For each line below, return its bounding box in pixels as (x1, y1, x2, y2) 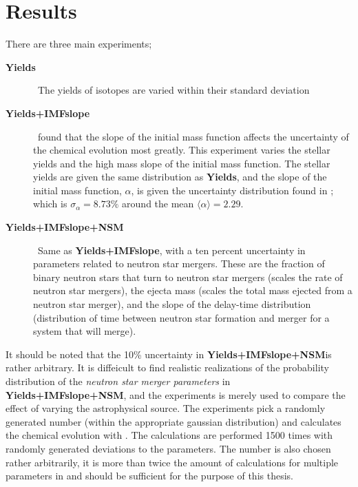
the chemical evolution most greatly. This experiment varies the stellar (33, 143, 330, 157)
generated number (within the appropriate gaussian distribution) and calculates (6, 414, 341, 428)
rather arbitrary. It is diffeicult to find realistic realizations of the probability (6, 360, 329, 375)
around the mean (122, 196, 194, 211)
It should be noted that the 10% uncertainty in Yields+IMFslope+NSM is (6, 346, 332, 361)
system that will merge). (33, 324, 136, 338)
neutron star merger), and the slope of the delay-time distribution (33, 297, 311, 311)
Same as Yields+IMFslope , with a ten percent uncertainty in (37, 242, 306, 257)
